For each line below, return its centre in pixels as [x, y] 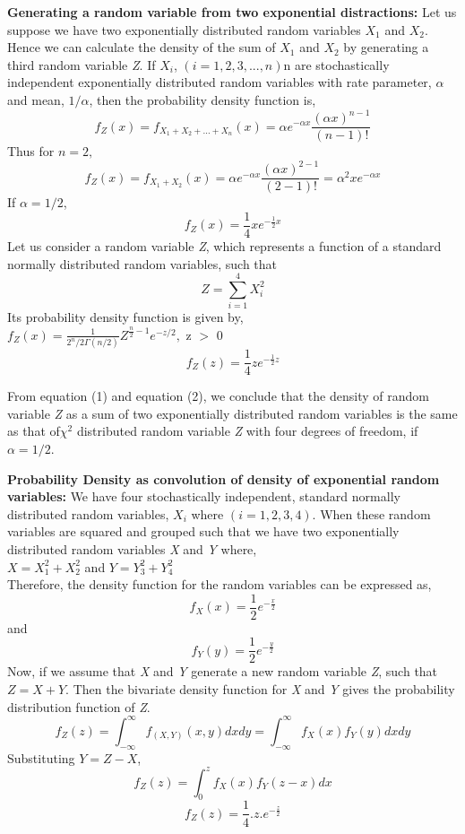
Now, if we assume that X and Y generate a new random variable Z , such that [223, 671]
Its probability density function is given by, [125, 317]
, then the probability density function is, [202, 99]
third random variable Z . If [82, 64]
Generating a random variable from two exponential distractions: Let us [232, 12]
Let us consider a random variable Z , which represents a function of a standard [224, 245]
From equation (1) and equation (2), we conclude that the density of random [218, 396]
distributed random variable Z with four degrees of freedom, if [247, 431]
